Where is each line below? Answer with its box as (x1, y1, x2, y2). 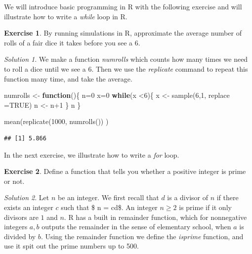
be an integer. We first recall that (57, 192, 159, 203)
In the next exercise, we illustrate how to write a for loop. (4, 149, 179, 160)
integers (4, 221, 28, 232)
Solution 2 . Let (4, 192, 49, 203)
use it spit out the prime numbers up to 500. (4, 241, 139, 251)
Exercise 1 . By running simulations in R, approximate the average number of (4, 28, 242, 38)
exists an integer (4, 202, 53, 212)
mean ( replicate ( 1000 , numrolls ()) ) (4, 116, 109, 127)
